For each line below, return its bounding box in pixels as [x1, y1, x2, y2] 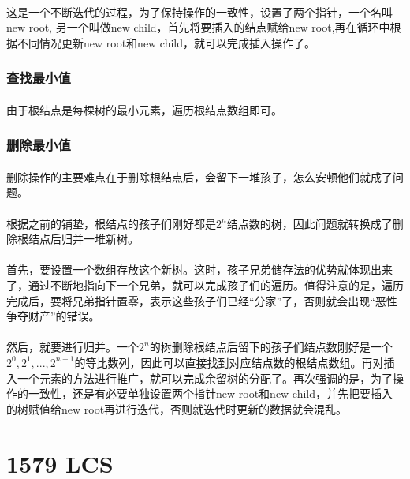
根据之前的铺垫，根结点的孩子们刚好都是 [6, 215, 216, 231]
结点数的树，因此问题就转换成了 [226, 215, 393, 231]
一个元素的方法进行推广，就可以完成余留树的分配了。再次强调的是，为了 [17, 369, 393, 386]
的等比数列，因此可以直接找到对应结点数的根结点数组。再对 [74, 354, 384, 370]
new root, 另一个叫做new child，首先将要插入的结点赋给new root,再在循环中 [6, 19, 390, 36]
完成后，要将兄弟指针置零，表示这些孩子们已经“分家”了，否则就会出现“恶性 [6, 292, 397, 309]
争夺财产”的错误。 [6, 308, 100, 324]
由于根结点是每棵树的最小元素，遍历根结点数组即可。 [6, 101, 282, 118]
